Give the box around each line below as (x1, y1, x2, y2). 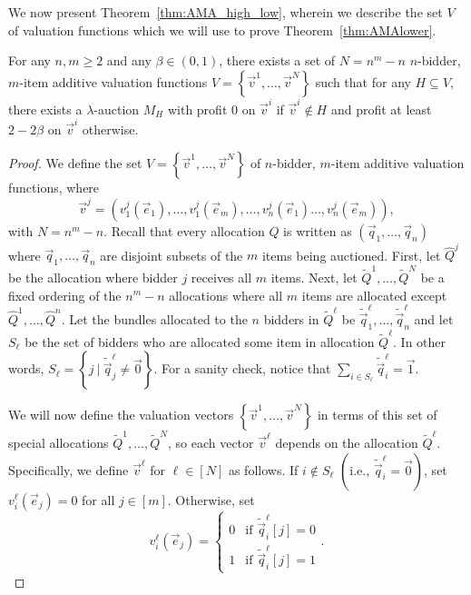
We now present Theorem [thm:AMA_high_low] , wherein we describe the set (8, 3, 443, 21)
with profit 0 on (167, 99, 256, 118)
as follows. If (228, 460, 299, 479)
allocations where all (169, 285, 283, 304)
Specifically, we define (8, 460, 129, 479)
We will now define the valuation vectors (8, 405, 234, 424)
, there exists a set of (219, 51, 336, 70)
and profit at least (330, 99, 432, 118)
